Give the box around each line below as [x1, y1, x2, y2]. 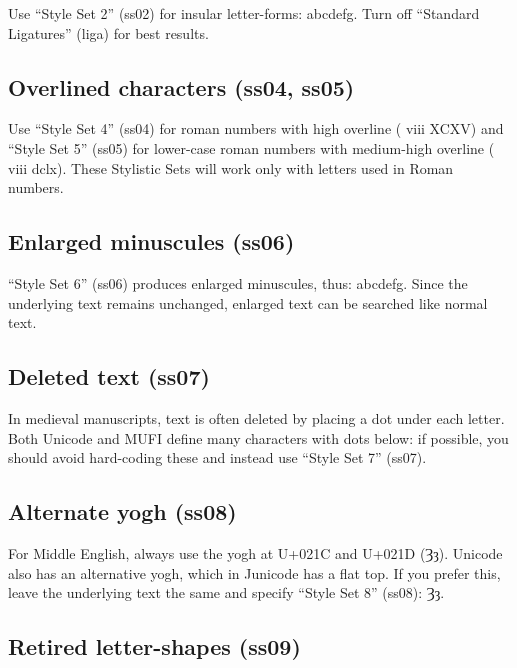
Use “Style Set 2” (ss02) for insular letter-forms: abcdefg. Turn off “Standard [8, 3, 480, 23]
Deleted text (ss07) [8, 361, 210, 392]
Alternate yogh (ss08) [8, 496, 237, 527]
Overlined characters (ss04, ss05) [8, 71, 355, 102]
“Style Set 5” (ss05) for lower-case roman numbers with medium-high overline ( [8, 137, 495, 158]
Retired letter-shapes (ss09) [8, 631, 301, 662]
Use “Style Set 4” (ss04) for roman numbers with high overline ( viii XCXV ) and [8, 118, 504, 139]
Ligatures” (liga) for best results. [8, 22, 209, 43]
